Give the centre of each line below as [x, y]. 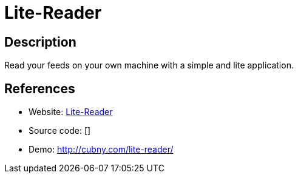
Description [40, 42]
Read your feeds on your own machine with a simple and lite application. [149, 65]
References [40, 88]
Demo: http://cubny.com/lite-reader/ [101, 150]
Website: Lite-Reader [71, 112]
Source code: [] [60, 131]
